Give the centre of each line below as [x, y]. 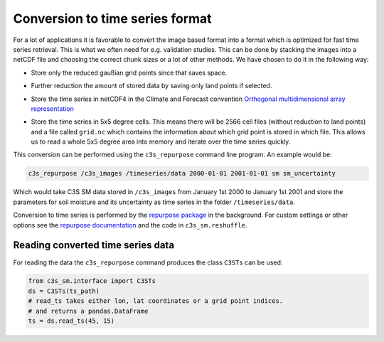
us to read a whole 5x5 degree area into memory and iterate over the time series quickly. [161, 141]
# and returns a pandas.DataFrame [88, 311]
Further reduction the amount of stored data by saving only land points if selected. [151, 86]
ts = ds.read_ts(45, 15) [71, 321]
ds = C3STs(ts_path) [64, 291]
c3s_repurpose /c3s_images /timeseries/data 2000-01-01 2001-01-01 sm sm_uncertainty [182, 173]
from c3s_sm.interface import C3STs [92, 281]
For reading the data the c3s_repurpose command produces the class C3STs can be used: [148, 262]
